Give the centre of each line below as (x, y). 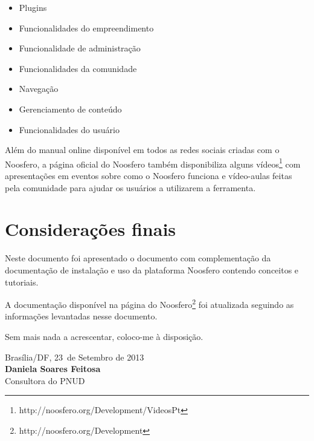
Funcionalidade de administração (80, 48)
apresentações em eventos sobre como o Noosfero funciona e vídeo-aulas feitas (149, 175)
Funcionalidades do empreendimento (86, 28)
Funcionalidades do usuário (69, 129)
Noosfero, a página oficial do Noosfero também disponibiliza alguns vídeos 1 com (153, 163)
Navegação (39, 89)
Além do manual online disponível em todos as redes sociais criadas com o (142, 150)
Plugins (33, 7)
